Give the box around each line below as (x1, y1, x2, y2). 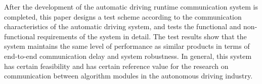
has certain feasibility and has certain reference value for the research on (4, 60, 229, 71)
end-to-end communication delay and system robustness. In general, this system (4, 50, 252, 61)
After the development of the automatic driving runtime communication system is (4, 2, 258, 12)
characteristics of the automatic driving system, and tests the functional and (4, 21, 241, 32)
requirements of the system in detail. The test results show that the (37, 31, 247, 41)
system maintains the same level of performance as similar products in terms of (4, 41, 250, 51)
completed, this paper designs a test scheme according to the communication (4, 11, 242, 22)
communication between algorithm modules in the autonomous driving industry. (4, 70, 253, 81)
